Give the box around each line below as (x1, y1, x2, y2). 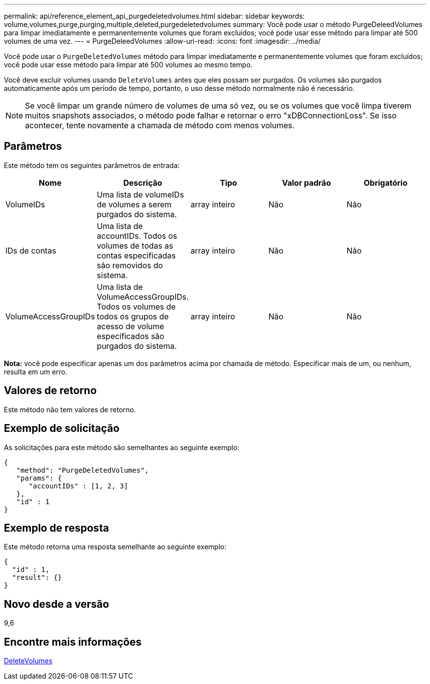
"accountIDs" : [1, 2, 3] (28, 482, 128, 490)
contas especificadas (97, 250, 176, 260)
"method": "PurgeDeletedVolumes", (16, 466, 149, 474)
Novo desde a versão (4, 598, 109, 610)
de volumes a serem (97, 199, 172, 209)
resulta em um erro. (4, 367, 67, 376)
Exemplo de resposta (4, 521, 109, 534)
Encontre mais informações (4, 635, 142, 648)
